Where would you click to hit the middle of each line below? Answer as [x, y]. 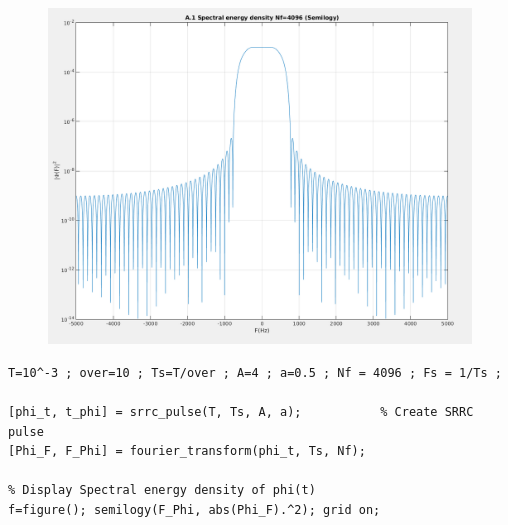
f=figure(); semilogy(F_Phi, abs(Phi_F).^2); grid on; [194, 509]
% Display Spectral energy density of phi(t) [162, 490]
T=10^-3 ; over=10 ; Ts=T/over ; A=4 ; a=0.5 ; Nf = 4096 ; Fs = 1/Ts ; [255, 372]
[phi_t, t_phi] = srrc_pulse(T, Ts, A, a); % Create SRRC [241, 412]
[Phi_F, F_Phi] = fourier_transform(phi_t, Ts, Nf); [187, 451]
